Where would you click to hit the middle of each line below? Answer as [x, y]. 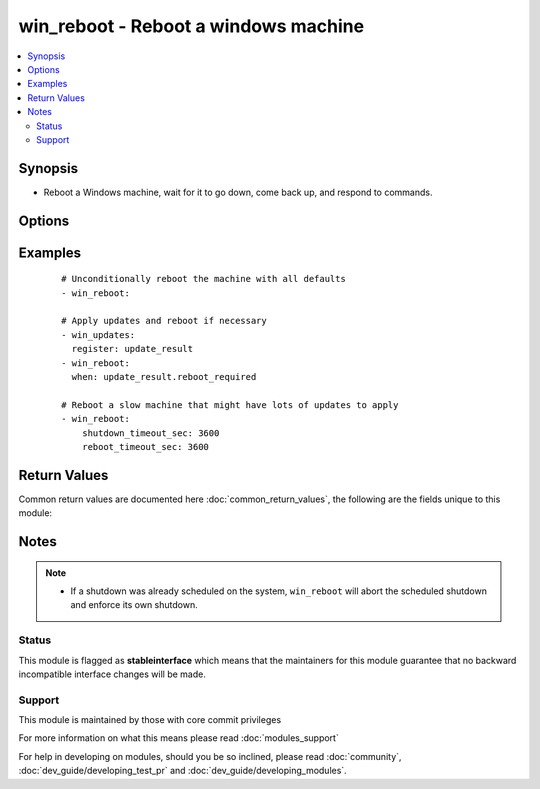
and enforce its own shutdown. [134, 605]
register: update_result [132, 349]
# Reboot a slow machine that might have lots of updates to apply [230, 404]
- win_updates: [98, 334]
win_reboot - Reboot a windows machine [191, 26]
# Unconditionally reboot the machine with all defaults [204, 279]
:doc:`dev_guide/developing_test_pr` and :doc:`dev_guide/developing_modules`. [182, 771]
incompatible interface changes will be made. [112, 674]
